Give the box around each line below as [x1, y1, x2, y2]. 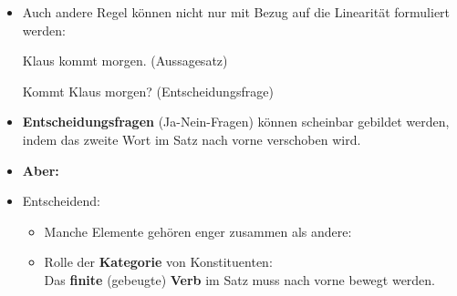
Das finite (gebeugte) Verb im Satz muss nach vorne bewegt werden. [44, 270, 436, 289]
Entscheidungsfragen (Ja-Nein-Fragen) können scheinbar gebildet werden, [22, 112, 450, 131]
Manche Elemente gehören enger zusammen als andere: [44, 221, 352, 240]
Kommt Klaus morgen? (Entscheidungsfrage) [22, 81, 274, 100]
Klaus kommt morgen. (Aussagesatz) [22, 51, 228, 70]
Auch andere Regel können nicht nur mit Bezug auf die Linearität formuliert [22, 3, 451, 21]
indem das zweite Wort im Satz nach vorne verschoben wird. [22, 129, 361, 148]
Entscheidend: [22, 191, 100, 210]
